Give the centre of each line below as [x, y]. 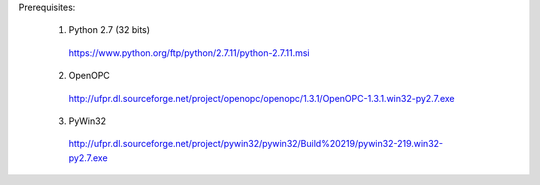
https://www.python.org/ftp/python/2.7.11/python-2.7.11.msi [189, 52]
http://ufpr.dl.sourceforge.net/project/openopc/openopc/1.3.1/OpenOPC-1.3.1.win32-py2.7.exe [261, 98]
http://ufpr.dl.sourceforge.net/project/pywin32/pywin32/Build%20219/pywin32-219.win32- [256, 144]
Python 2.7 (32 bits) [109, 30]
